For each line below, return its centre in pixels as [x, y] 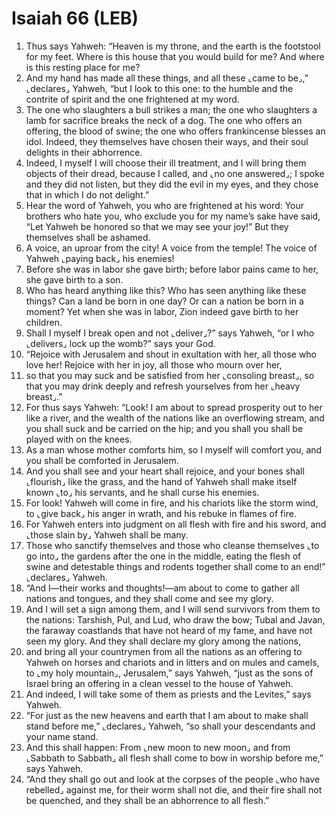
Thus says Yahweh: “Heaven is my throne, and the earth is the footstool [173, 46]
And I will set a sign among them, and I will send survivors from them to [173, 609]
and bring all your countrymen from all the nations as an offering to [164, 651]
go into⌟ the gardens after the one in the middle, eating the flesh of [163, 556]
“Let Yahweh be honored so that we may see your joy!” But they [157, 226]
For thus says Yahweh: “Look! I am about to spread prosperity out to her [174, 407]
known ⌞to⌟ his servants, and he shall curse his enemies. [142, 492]
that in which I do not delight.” [87, 194]
